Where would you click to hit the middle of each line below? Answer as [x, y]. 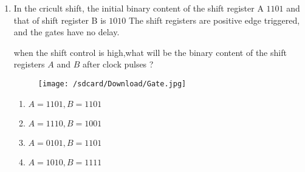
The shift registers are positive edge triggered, [214, 20]
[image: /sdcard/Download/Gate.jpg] [112, 84]
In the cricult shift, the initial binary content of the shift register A [139, 8]
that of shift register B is [60, 20]
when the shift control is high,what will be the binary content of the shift [150, 52]
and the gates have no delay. [67, 32]
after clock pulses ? [118, 64]
